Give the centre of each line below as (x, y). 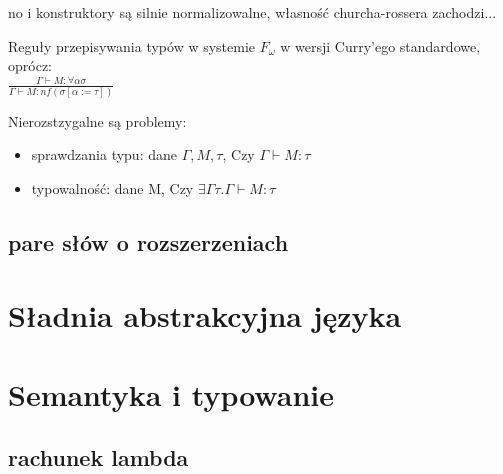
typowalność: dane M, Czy (112, 187)
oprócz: (30, 65)
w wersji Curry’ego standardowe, (380, 45)
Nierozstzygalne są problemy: (97, 120)
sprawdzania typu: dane (104, 154)
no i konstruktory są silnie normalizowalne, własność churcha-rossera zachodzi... (252, 12)
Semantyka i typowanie (171, 393)
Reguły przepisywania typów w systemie (132, 45)
